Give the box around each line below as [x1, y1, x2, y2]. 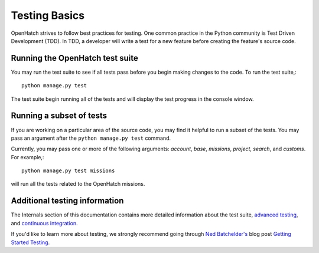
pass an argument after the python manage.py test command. [11, 134, 171, 142]
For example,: [11, 153, 44, 160]
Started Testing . [11, 239, 50, 246]
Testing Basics [11, 9, 85, 22]
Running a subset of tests [11, 111, 108, 121]
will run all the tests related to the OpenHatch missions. [11, 180, 145, 188]
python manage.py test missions [21, 167, 115, 174]
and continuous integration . [11, 219, 78, 226]
